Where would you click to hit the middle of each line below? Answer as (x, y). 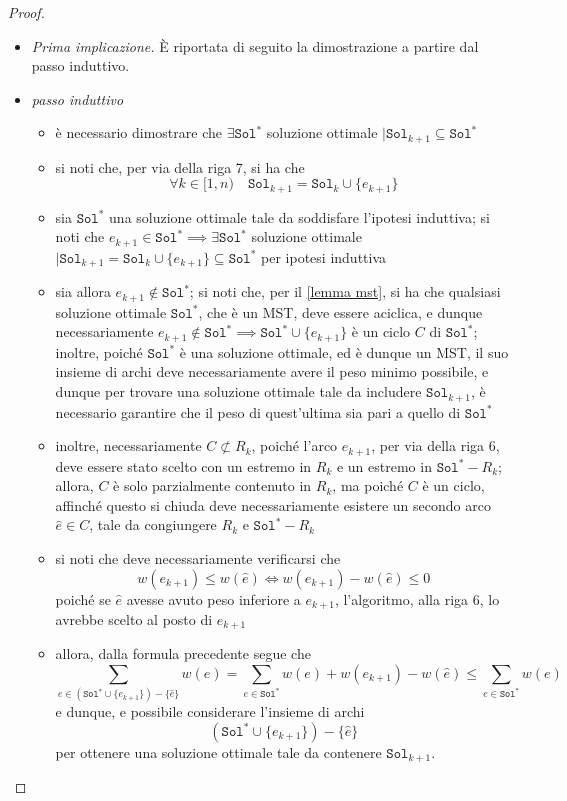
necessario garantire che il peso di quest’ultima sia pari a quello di (258, 411)
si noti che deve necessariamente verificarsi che (198, 557)
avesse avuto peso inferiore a (213, 598)
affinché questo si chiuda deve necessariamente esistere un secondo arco (273, 504)
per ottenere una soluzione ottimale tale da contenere (218, 751)
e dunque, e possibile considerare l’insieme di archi (210, 711)
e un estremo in (384, 465)
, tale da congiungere (153, 524)
